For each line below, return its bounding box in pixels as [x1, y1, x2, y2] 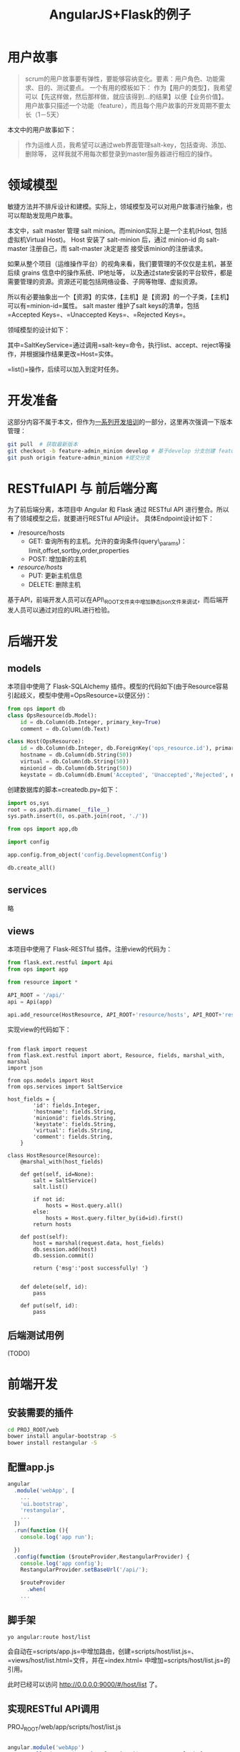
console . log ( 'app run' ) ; [20, 1533, 94, 1540]
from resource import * [7, 979, 79, 986]
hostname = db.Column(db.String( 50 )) [20, 751, 133, 758]
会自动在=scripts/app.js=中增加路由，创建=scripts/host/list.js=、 [7, 1647, 198, 1656]
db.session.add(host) [33, 1245, 98, 1253]
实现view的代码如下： [7, 1025, 71, 1034]
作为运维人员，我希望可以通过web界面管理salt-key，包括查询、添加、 [24, 140, 231, 149]
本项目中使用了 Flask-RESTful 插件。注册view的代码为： [7, 945, 173, 954]
